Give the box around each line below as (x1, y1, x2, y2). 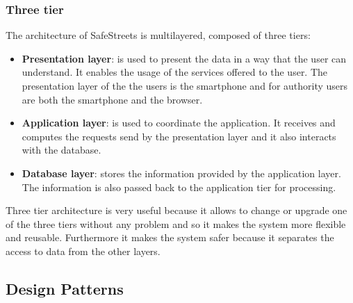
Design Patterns (6, 277, 124, 299)
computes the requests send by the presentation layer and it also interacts (22, 129, 336, 143)
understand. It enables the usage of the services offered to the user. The (22, 65, 328, 79)
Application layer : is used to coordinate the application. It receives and (22, 115, 336, 130)
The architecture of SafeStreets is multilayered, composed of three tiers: (6, 28, 311, 42)
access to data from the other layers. (6, 243, 161, 258)
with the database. (22, 142, 101, 157)
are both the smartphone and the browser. (22, 92, 203, 106)
